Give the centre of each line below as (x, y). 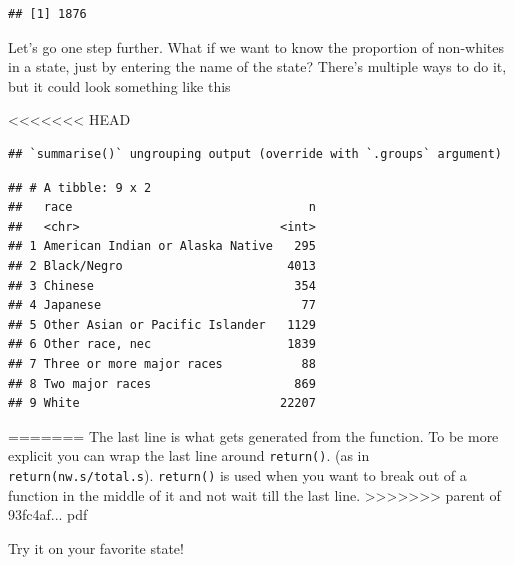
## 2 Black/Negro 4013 (162, 265)
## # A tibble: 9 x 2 (80, 187)
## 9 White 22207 (162, 403)
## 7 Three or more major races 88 (162, 363)
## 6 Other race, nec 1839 (162, 344)
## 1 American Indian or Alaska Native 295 (162, 246)
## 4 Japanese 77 (162, 305)
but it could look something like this (119, 85)
